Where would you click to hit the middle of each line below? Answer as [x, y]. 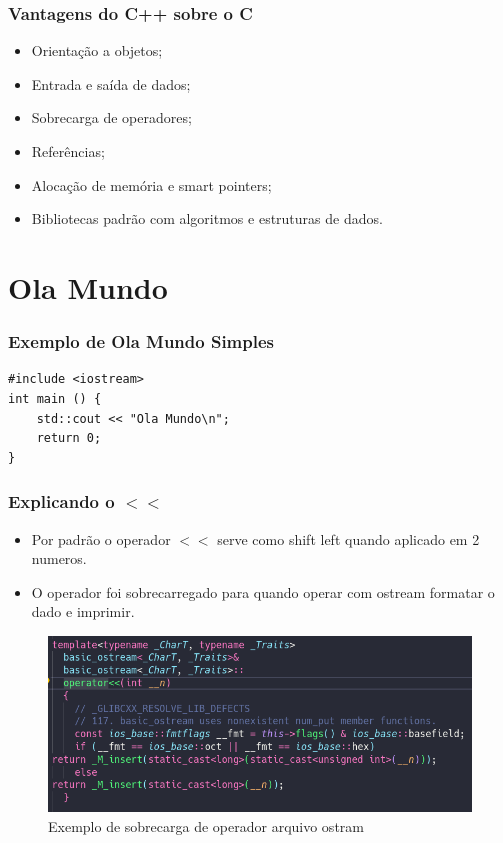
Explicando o [61, 501]
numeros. [59, 558]
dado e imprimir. [83, 611]
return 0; [69, 438]
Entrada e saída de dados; [111, 83]
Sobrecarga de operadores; [111, 117]
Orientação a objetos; [97, 50]
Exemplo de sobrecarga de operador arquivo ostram [206, 825]
